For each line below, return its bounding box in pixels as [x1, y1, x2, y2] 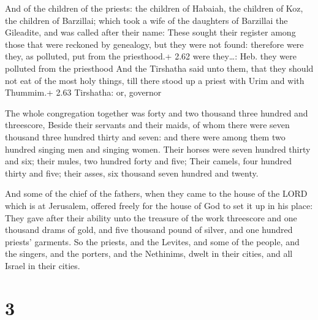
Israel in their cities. [5, 259, 80, 272]
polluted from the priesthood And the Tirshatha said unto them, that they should [5, 61, 314, 74]
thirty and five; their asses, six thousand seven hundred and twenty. [5, 166, 259, 179]
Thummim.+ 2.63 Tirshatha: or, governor [5, 86, 162, 99]
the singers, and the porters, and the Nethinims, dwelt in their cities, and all [5, 247, 293, 260]
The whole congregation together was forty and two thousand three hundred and [5, 106, 308, 119]
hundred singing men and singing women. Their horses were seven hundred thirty [5, 142, 311, 155]
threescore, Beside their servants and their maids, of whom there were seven [5, 118, 290, 131]
